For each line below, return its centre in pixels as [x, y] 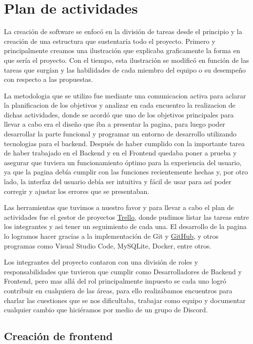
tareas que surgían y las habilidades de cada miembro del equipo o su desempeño [125, 69]
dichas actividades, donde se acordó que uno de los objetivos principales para [119, 114]
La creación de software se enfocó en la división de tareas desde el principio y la [123, 31]
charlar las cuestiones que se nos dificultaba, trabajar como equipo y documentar [125, 300]
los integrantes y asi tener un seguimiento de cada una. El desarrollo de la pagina [125, 226]
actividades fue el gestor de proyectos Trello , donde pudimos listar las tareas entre [126, 217]
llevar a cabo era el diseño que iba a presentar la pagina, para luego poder [115, 124]
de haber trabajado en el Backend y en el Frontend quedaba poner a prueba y [120, 153]
